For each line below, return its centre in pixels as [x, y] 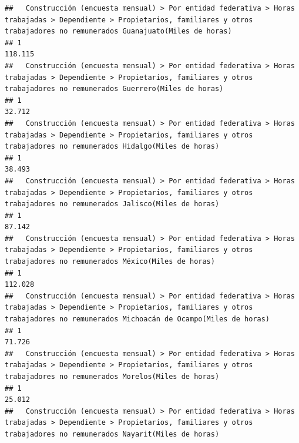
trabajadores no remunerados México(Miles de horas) [110, 262]
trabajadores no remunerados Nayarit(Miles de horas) [112, 434]
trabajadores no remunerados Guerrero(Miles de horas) [114, 89]
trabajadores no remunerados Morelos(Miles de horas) [112, 377]
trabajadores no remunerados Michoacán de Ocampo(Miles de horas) [137, 319]
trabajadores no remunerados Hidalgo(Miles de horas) [112, 147]
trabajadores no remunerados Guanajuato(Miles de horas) [118, 31]
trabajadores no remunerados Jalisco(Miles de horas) [112, 204]
